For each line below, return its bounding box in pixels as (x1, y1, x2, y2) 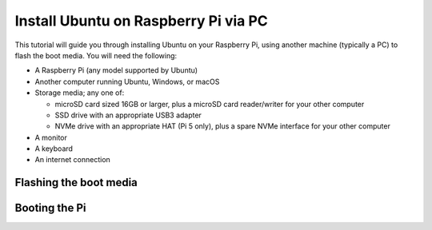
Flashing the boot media (14, 176, 138, 189)
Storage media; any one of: (34, 88, 125, 97)
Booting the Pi (14, 201, 86, 215)
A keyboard (34, 144, 74, 153)
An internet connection (34, 155, 111, 165)
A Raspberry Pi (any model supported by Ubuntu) (34, 65, 198, 75)
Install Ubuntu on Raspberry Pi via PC (14, 12, 268, 30)
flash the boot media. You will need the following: (14, 50, 178, 60)
